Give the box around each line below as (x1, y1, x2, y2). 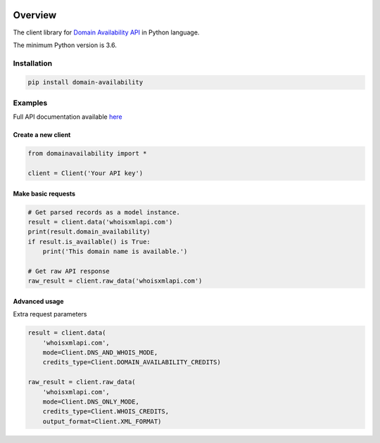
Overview (13, 9, 57, 21)
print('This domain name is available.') (42, 248, 188, 256)
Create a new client (13, 131, 71, 139)
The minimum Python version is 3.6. (13, 41, 118, 49)
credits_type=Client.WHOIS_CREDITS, (42, 408, 169, 416)
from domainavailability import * (27, 150, 147, 158)
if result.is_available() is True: (27, 238, 151, 245)
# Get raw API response (27, 267, 110, 275)
